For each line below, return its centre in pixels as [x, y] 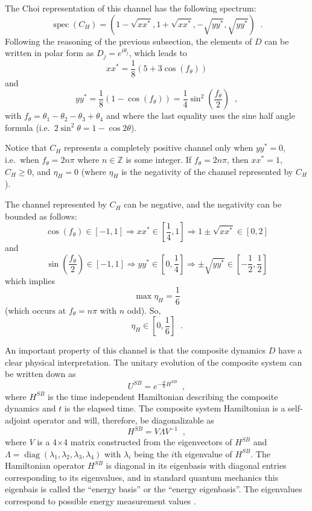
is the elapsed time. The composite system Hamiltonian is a [175, 408]
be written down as [40, 374]
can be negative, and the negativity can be [203, 204]
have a [290, 350]
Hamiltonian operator [45, 465]
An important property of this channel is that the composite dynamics [135, 350]
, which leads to [158, 53]
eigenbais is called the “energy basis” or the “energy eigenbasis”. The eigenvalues [154, 489]
